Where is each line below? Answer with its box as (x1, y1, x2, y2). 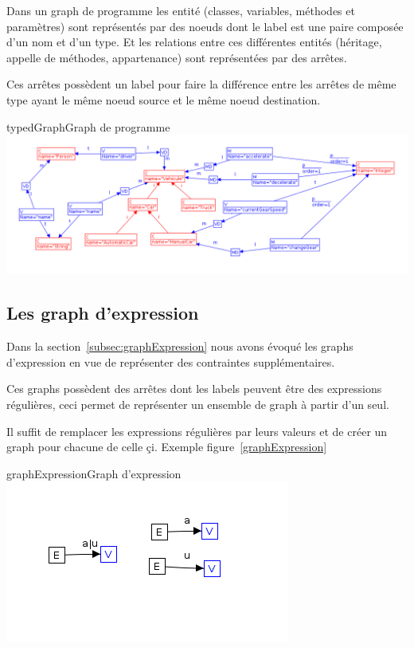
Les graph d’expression (6, 300, 199, 325)
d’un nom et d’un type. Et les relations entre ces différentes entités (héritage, (6, 33, 382, 50)
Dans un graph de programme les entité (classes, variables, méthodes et (6, 2, 355, 18)
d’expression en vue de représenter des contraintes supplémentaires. (6, 353, 335, 370)
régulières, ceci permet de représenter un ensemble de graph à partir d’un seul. (6, 395, 389, 412)
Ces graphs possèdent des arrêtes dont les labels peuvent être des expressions (6, 380, 382, 397)
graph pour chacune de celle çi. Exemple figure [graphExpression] (6, 438, 327, 455)
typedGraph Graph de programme (6, 118, 170, 135)
